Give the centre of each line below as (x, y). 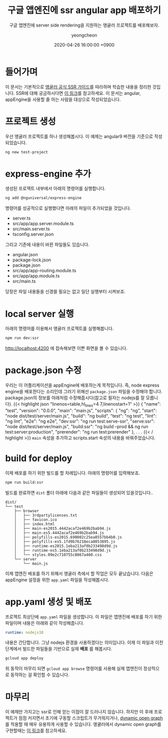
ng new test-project (27, 152)
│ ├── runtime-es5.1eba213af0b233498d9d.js (63, 550)
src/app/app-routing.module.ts (44, 271)
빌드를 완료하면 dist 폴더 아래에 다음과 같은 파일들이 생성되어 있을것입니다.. (79, 492)
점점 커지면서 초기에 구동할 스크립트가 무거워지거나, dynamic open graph (91, 718)
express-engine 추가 (48, 174)
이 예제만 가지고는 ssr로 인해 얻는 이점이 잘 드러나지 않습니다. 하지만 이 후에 (79, 712)
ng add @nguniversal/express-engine (43, 198)
